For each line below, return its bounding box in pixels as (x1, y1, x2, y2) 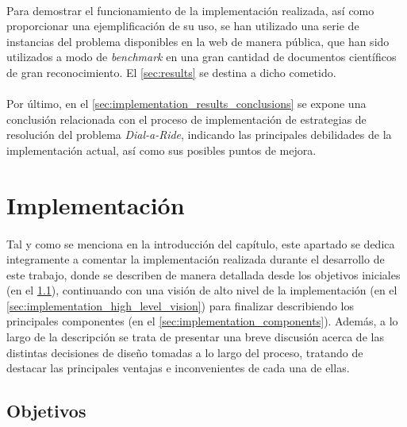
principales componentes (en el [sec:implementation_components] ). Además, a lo (6, 313, 398, 329)
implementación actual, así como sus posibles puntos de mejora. (6, 141, 317, 158)
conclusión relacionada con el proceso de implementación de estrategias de (6, 110, 367, 127)
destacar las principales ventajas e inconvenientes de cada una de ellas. (6, 360, 350, 376)
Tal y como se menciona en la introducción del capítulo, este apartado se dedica (6, 235, 395, 252)
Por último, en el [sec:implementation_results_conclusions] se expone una (6, 95, 367, 112)
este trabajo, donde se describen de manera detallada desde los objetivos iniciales (6, 266, 401, 283)
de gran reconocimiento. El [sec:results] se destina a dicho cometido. (6, 63, 336, 80)
